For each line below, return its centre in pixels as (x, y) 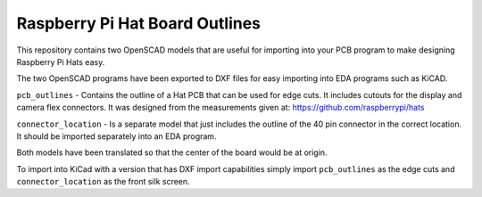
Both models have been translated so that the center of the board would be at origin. (172, 152)
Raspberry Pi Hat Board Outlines (139, 23)
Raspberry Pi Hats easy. (61, 62)
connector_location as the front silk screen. (104, 182)
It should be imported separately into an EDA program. (116, 136)
